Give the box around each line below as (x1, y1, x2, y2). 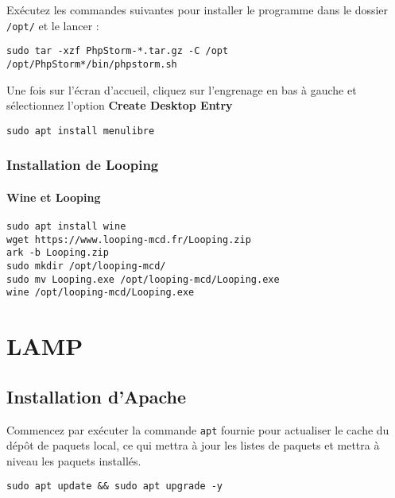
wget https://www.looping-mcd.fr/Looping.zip (6, 234, 251, 245)
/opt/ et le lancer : (6, 17, 99, 33)
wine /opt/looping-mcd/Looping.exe (6, 287, 195, 299)
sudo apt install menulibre (6, 125, 155, 137)
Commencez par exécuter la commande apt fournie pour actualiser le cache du (6, 421, 389, 438)
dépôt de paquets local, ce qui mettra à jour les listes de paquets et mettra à (6, 437, 380, 454)
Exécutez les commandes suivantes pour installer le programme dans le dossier (6, 2, 389, 17)
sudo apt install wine (6, 221, 126, 233)
